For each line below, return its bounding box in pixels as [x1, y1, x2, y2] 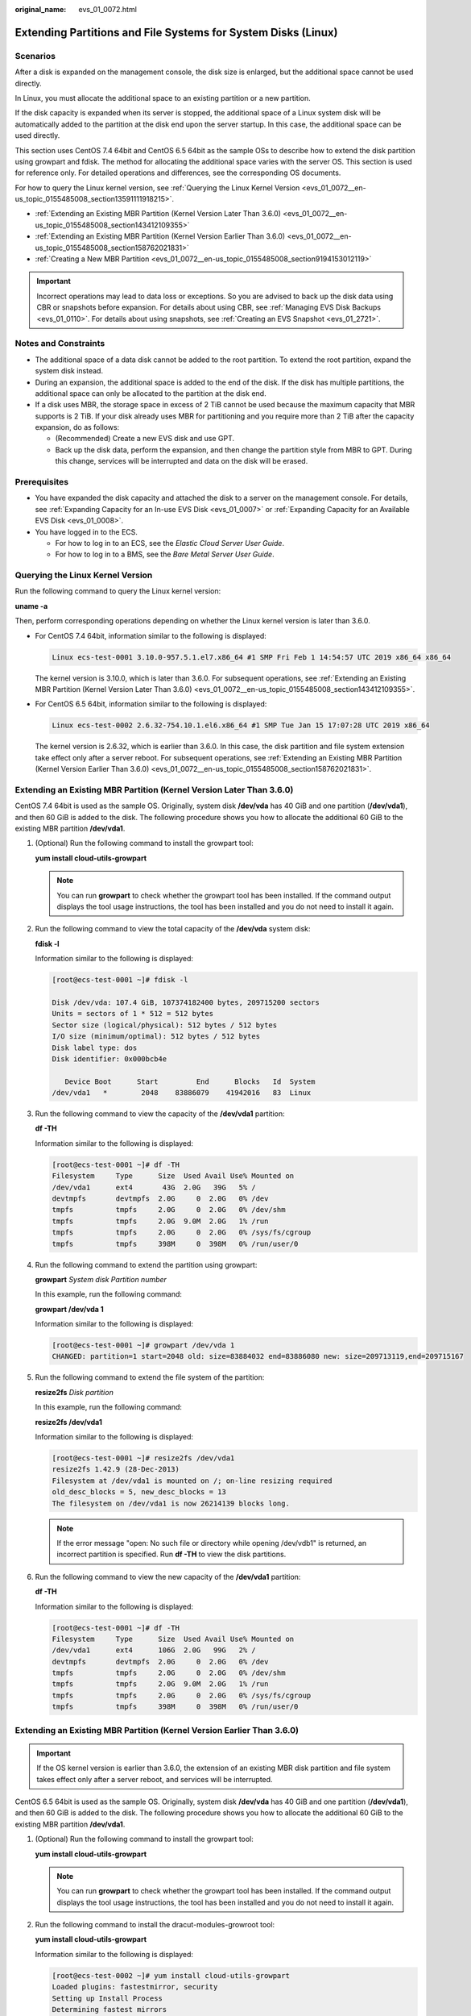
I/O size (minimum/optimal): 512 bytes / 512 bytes [52, 1032, 261, 1041]
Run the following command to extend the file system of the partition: [35, 1372, 265, 1382]
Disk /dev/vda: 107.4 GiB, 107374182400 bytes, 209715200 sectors [52, 998, 320, 1007]
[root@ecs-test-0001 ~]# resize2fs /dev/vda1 [52, 1454, 235, 1463]
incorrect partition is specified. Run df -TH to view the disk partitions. [56, 1549, 287, 1560]
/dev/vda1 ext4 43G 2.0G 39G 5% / [52, 1182, 257, 1192]
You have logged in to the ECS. [35, 527, 138, 536]
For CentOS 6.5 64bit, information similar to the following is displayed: [35, 699, 267, 709]
